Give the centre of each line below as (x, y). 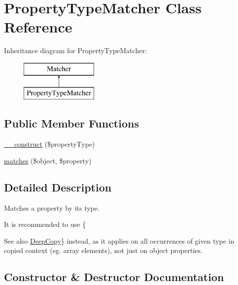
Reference (38, 27)
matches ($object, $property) (48, 160)
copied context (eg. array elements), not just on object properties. (103, 250)
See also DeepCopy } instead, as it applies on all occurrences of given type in (119, 240)
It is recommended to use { (45, 224)
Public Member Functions (71, 123)
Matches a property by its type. (52, 207)
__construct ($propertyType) (50, 144)
